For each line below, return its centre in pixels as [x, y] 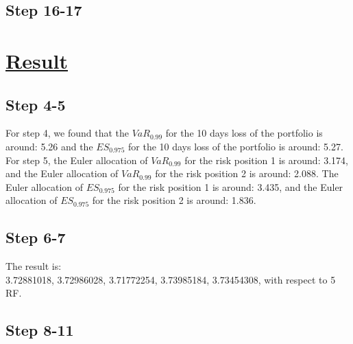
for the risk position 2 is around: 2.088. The [247, 173]
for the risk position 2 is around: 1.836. [174, 200]
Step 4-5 [36, 104]
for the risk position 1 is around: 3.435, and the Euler [231, 186]
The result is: [34, 266]
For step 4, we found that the [67, 133]
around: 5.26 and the [49, 146]
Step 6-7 [36, 237]
